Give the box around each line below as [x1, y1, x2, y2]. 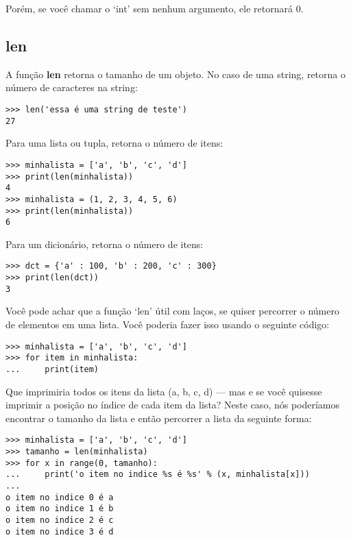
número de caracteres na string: [5, 80, 138, 95]
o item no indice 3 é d [5, 526, 114, 537]
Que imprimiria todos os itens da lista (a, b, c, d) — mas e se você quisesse [5, 384, 322, 398]
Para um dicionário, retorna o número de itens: [5, 236, 204, 251]
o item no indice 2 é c [5, 515, 114, 525]
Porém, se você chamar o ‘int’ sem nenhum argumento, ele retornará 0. [5, 1, 304, 15]
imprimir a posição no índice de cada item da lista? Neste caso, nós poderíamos [5, 397, 340, 412]
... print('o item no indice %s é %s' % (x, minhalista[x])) [5, 469, 310, 480]
